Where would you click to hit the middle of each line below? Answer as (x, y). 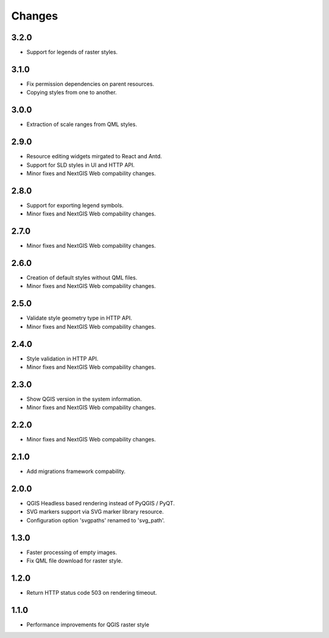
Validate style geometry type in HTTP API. (79, 318)
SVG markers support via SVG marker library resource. (95, 512)
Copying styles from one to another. (72, 93)
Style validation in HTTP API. (62, 359)
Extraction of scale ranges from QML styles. (82, 124)
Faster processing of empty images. (72, 552)
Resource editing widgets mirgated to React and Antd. (94, 156)
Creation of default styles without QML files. (82, 278)
